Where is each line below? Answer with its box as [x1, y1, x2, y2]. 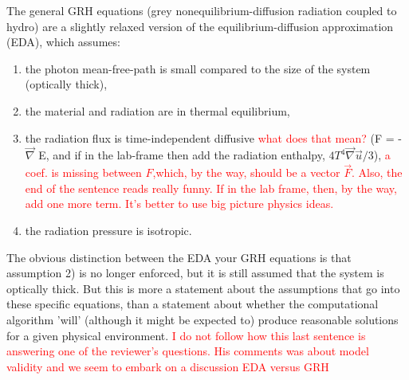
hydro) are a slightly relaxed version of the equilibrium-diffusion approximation [6, 18, 394, 34]
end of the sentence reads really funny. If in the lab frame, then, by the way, [25, 179, 397, 196]
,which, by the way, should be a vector [152, 164, 340, 181]
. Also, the [351, 164, 403, 181]
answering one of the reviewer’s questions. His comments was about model [6, 343, 369, 359]
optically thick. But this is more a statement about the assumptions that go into [6, 280, 400, 296]
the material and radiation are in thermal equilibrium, [25, 102, 290, 119]
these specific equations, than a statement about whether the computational [6, 296, 379, 312]
